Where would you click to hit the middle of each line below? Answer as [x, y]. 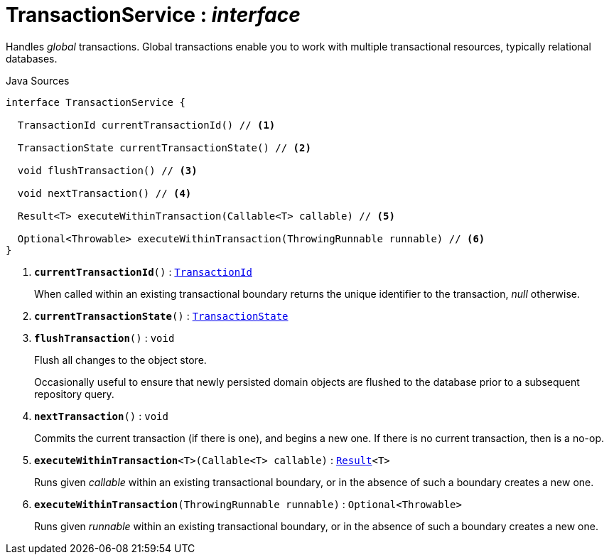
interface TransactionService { [96, 102]
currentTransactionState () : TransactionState [161, 316]
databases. [32, 58]
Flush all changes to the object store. [120, 360]
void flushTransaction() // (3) [107, 170]
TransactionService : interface [153, 15]
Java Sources [38, 80]
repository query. [74, 394]
